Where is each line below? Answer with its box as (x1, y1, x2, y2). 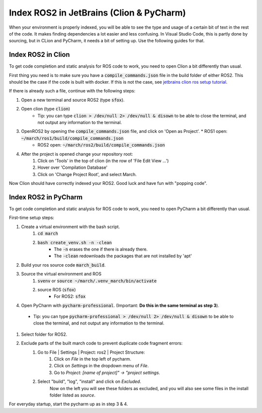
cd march (37, 231, 58, 236)
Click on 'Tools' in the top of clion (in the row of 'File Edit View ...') (37, 158, 169, 163)
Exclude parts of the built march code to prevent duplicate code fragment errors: (21, 341, 183, 346)
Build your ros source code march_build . (21, 262, 106, 268)
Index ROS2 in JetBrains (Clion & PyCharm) (9, 7, 186, 18)
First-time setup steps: (9, 215, 54, 221)
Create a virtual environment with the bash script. (21, 224, 120, 230)
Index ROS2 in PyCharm (9, 193, 83, 201)
